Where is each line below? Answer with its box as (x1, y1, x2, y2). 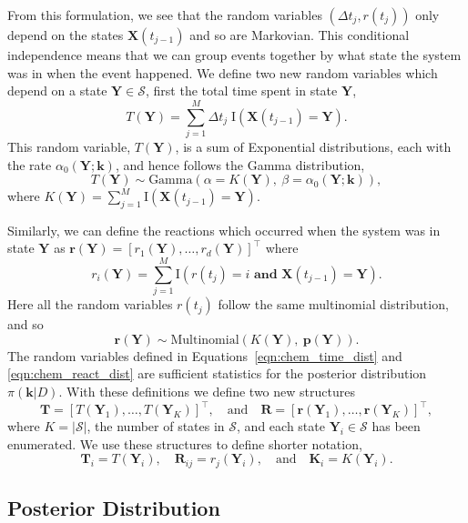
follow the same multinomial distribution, (218, 295, 449, 314)
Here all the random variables (7, 295, 173, 314)
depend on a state (7, 81, 107, 100)
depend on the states (7, 25, 124, 44)
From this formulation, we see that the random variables (7, 5, 322, 24)
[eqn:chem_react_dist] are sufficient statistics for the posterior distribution (7, 364, 427, 383)
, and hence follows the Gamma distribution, (115, 155, 365, 174)
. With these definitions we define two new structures (58, 381, 355, 400)
